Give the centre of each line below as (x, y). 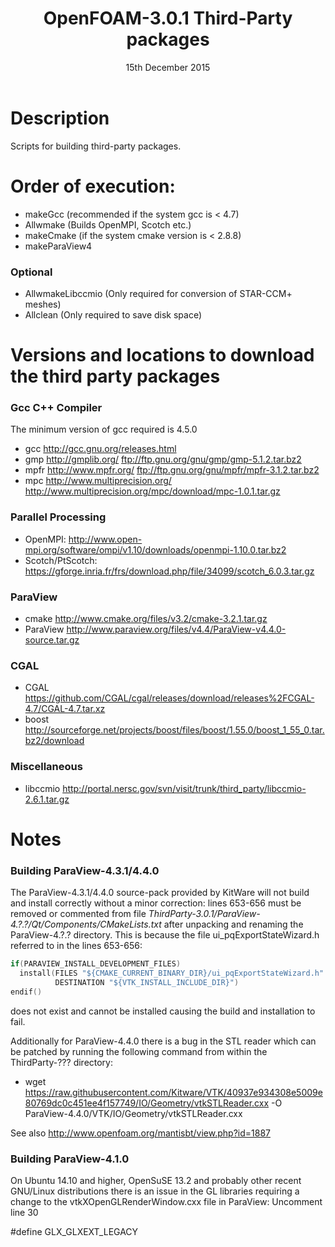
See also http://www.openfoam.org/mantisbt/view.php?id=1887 (140, 1133)
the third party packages (115, 376)
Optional (31, 272)
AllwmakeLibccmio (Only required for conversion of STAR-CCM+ (158, 293)
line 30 (24, 1212)
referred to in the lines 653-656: (76, 946)
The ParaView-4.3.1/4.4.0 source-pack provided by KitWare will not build (160, 893)
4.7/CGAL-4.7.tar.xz (65, 709)
